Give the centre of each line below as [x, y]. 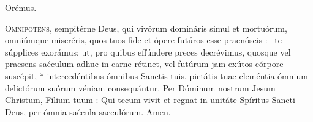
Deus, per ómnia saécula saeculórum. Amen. [88, 111]
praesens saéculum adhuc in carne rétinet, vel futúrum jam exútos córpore [144, 64]
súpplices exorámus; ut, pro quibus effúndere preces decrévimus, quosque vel [148, 52]
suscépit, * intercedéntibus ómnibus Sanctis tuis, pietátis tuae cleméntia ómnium [156, 75]
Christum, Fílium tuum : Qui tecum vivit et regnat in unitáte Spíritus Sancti [150, 100]
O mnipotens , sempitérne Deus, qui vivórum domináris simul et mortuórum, [146, 28]
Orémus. [21, 7]
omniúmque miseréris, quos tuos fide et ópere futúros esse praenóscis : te [143, 40]
